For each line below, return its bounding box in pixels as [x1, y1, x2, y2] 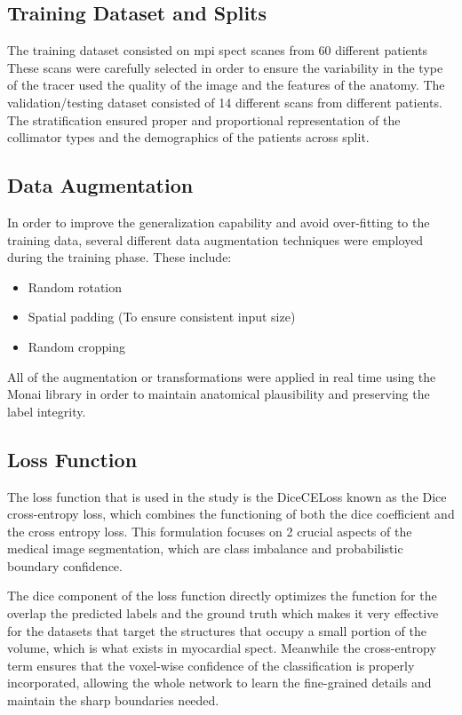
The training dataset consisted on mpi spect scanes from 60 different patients [7, 41, 428, 60]
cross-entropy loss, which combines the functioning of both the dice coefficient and [7, 504, 455, 523]
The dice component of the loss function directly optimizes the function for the [7, 586, 437, 605]
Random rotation [28, 277, 123, 296]
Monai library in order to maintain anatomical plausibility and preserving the [7, 385, 430, 403]
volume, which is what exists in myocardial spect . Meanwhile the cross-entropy [7, 639, 436, 657]
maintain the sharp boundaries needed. [7, 691, 219, 710]
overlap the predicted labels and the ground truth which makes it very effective [7, 604, 439, 623]
